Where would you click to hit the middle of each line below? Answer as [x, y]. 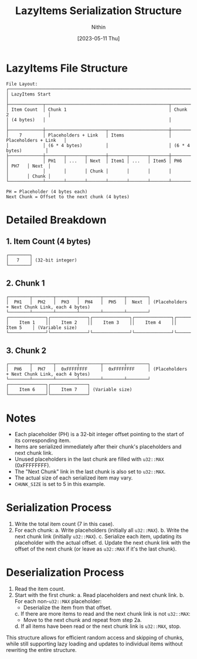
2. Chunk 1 [26, 283]
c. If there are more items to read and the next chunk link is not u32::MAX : [102, 614]
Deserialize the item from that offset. [67, 607]
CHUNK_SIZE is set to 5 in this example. [60, 484]
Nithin [98, 27]
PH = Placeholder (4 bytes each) [47, 192]
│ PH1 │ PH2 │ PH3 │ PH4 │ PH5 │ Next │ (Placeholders [97, 302]
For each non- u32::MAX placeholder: [58, 602]
